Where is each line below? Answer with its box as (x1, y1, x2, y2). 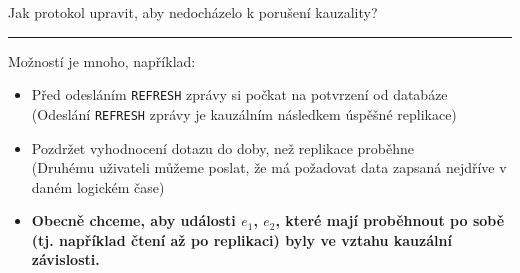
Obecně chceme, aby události (31, 210, 236, 231)
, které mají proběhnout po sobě (275, 210, 505, 231)
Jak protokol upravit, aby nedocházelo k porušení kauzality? (8, 2, 378, 22)
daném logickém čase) (31, 176, 165, 197)
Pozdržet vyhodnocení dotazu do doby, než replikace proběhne (31, 137, 415, 158)
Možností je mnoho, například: (8, 50, 196, 71)
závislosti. (31, 249, 100, 270)
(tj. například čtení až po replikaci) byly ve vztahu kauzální (31, 229, 452, 250)
